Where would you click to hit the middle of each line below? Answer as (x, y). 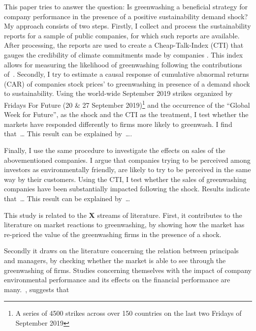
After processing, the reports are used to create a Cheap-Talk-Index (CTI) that (124, 45)
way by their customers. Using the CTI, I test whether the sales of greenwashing (125, 179)
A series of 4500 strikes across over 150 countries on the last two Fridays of (128, 313)
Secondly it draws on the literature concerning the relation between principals (121, 251)
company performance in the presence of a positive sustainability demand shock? (126, 16)
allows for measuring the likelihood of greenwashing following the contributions (123, 64)
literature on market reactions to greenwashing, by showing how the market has (124, 225)
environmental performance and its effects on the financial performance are (117, 280)
